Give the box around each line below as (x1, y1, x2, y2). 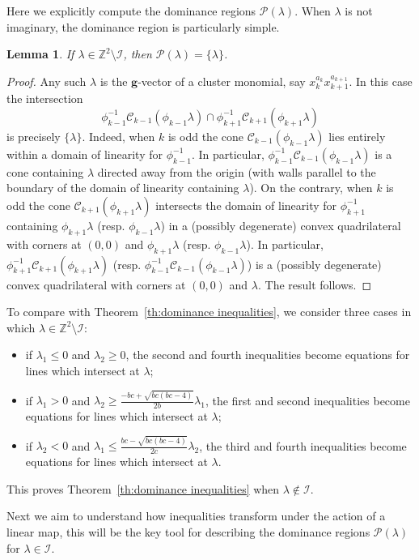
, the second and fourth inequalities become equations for (125, 346, 410, 363)
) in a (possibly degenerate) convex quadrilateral (160, 216, 401, 233)
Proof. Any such (6, 72, 87, 89)
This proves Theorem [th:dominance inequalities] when (6, 480, 280, 497)
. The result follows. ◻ (257, 276, 372, 293)
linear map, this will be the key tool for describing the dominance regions (6, 523, 370, 540)
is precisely (6, 127, 61, 144)
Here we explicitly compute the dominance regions (6, 2, 256, 19)
